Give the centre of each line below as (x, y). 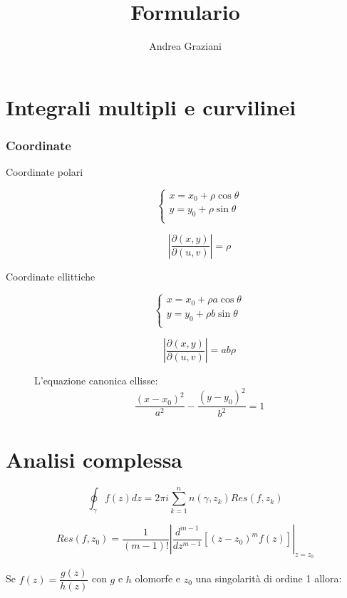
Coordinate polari (45, 172)
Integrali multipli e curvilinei (151, 106)
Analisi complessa (94, 459)
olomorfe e (157, 578)
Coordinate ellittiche (51, 276)
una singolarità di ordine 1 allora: (269, 578)
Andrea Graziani (185, 46)
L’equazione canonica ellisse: (96, 380)
